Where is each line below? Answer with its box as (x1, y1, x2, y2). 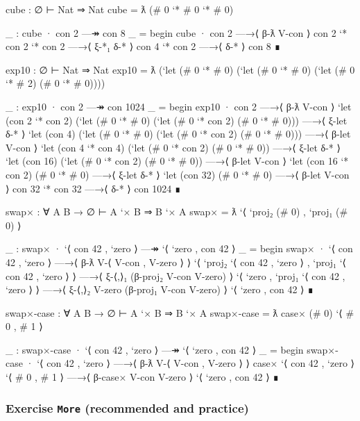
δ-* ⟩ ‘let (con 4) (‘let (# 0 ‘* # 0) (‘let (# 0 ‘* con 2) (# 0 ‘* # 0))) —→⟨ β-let (6, 126, 351, 141)
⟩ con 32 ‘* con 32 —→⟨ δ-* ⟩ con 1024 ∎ (6, 181, 181, 195)
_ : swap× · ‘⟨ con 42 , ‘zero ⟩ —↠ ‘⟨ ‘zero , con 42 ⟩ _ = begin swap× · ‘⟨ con (6, 241, 353, 256)
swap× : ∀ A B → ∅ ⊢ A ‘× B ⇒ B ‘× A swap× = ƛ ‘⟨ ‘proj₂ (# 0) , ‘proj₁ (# (6, 204, 348, 219)
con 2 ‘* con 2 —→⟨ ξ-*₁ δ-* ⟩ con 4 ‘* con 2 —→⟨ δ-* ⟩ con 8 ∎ (6, 39, 281, 53)
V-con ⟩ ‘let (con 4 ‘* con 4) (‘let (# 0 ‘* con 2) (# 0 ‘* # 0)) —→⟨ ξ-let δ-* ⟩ (6, 140, 341, 154)
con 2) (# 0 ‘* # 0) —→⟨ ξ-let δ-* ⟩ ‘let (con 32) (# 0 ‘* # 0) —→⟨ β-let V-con (6, 167, 350, 181)
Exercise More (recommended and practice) (6, 399, 249, 416)
